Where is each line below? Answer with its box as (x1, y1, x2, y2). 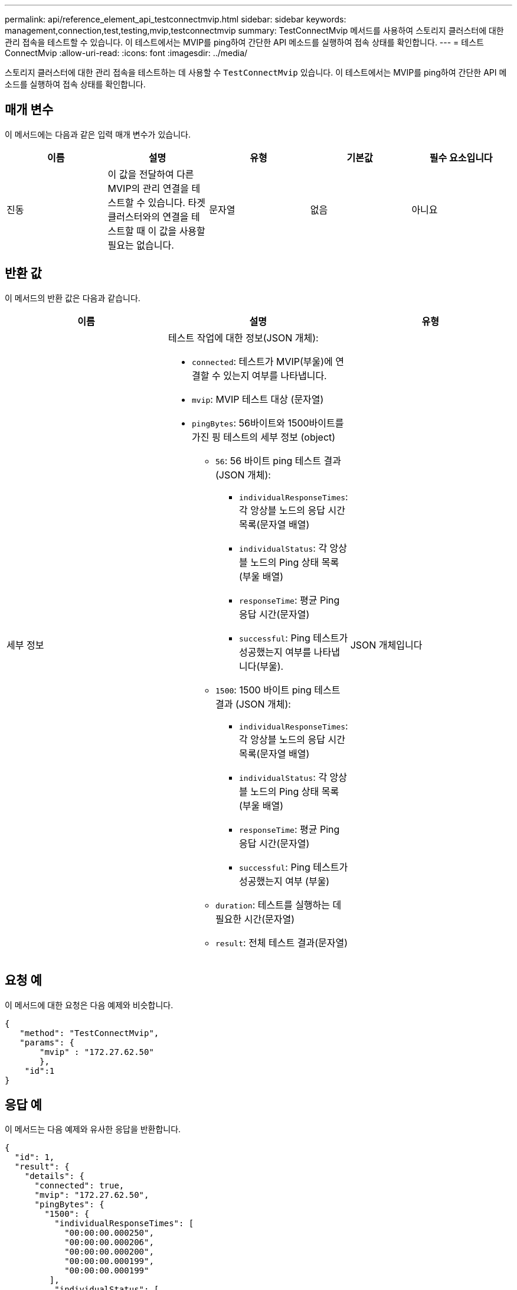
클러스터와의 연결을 (107, 210, 189, 223)
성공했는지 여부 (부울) (239, 875, 330, 887)
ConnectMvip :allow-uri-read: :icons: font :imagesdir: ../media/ (5, 48, 248, 58)
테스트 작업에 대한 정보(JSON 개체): (168, 331, 319, 344)
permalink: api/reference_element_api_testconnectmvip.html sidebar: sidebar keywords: (5, 14, 346, 24)
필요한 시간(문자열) (215, 913, 295, 925)
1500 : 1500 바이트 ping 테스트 (215, 683, 341, 696)
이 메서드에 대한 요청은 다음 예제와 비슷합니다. (5, 999, 174, 1010)
